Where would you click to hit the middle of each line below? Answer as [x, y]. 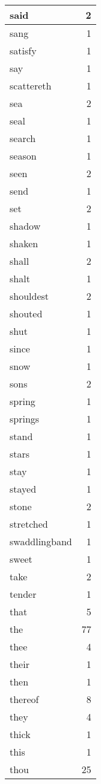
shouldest [29, 296]
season [23, 156]
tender [23, 594]
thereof [24, 699]
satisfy [23, 50]
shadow [25, 226]
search [23, 138]
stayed [23, 489]
